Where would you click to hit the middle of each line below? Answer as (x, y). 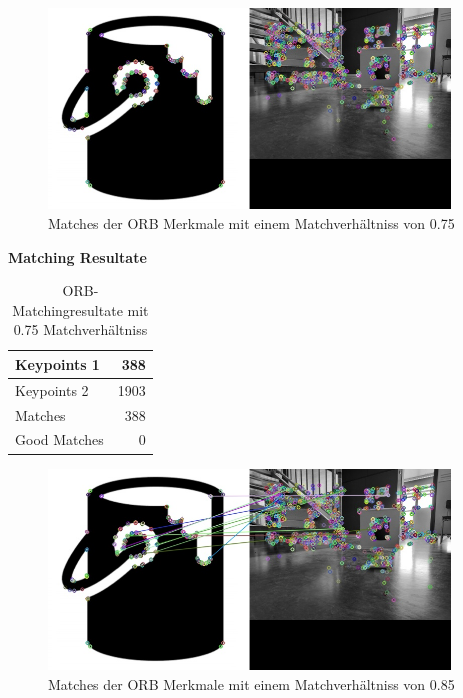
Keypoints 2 (52, 389)
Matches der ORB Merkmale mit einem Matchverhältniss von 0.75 (251, 222)
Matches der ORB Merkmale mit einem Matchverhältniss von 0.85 (251, 683)
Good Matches (59, 439)
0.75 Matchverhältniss (80, 329)
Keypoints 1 (57, 363)
